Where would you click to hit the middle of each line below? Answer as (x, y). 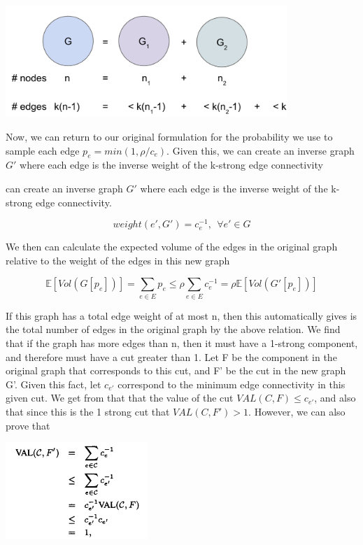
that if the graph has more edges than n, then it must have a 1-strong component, (182, 343)
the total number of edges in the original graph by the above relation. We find (173, 329)
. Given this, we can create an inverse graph (261, 150)
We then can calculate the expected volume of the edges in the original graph (172, 247)
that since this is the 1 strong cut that (88, 411)
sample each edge (43, 150)
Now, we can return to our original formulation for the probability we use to (169, 137)
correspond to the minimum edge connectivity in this (232, 384)
